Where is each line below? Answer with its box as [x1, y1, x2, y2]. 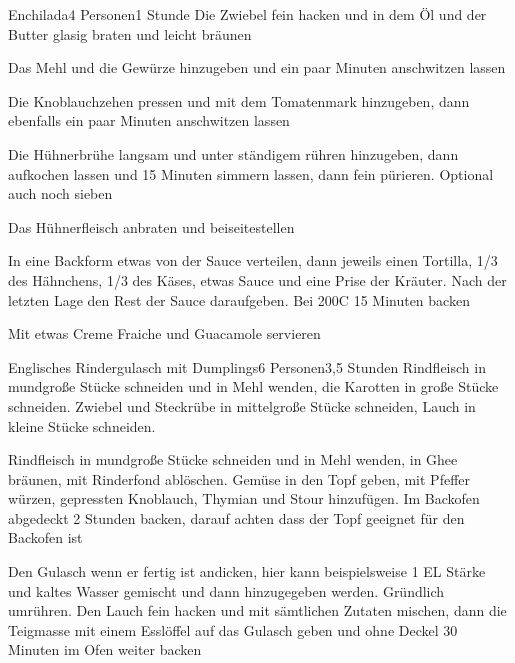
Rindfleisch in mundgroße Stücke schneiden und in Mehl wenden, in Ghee [8, 449, 458, 470]
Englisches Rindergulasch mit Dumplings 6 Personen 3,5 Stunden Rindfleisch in [8, 356, 486, 377]
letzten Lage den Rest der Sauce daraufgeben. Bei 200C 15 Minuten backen [8, 289, 470, 310]
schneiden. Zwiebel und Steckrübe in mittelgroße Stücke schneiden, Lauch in [8, 395, 476, 416]
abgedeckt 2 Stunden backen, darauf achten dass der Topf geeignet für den [8, 507, 465, 528]
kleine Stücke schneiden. [8, 415, 156, 436]
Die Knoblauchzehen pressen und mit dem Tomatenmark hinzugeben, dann [8, 90, 470, 111]
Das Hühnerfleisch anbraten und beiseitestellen [8, 216, 295, 237]
